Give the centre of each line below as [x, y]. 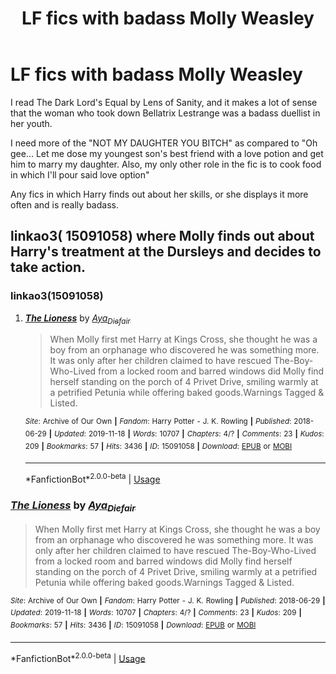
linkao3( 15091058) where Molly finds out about [162, 236]
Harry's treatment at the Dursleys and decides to [166, 252]
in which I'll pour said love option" [80, 174]
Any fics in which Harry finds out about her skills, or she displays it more [159, 194]
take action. [48, 267]
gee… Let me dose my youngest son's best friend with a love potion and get [167, 153]
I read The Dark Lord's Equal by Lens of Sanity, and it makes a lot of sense [164, 102]
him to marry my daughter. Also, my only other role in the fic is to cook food [166, 164]
